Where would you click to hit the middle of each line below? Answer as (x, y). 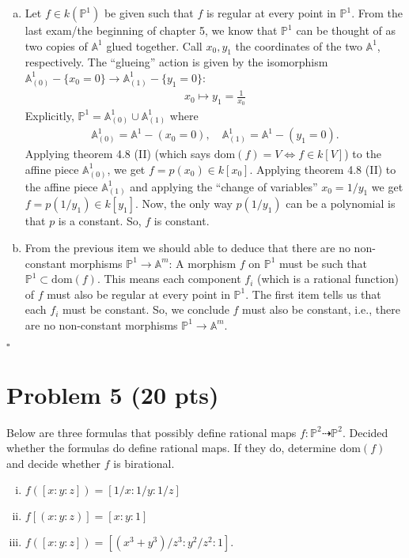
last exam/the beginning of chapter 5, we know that (151, 30)
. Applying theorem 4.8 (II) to (323, 169)
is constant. (182, 221)
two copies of (56, 45)
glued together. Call (154, 45)
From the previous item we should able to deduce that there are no (187, 247)
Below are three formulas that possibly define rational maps (151, 432)
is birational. (144, 463)
